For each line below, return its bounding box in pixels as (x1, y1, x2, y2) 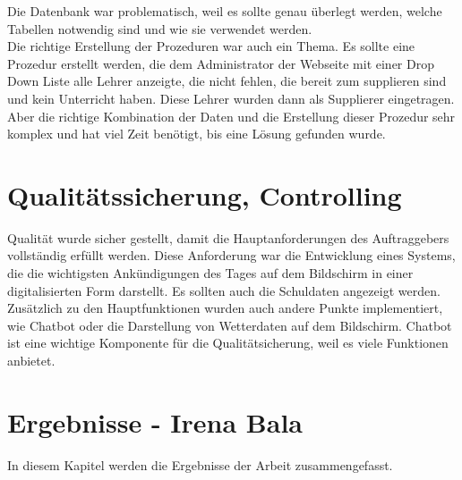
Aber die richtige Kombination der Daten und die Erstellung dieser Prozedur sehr (7, 106, 456, 125)
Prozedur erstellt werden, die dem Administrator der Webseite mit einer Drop (7, 54, 434, 72)
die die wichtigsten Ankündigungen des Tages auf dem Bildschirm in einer (7, 264, 414, 282)
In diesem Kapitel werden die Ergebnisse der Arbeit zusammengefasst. (7, 455, 393, 474)
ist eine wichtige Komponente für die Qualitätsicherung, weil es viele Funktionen (7, 333, 449, 352)
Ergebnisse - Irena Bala (7, 403, 304, 440)
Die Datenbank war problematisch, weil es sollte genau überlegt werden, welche (7, 2, 442, 20)
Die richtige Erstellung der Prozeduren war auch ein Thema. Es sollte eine (7, 37, 415, 55)
